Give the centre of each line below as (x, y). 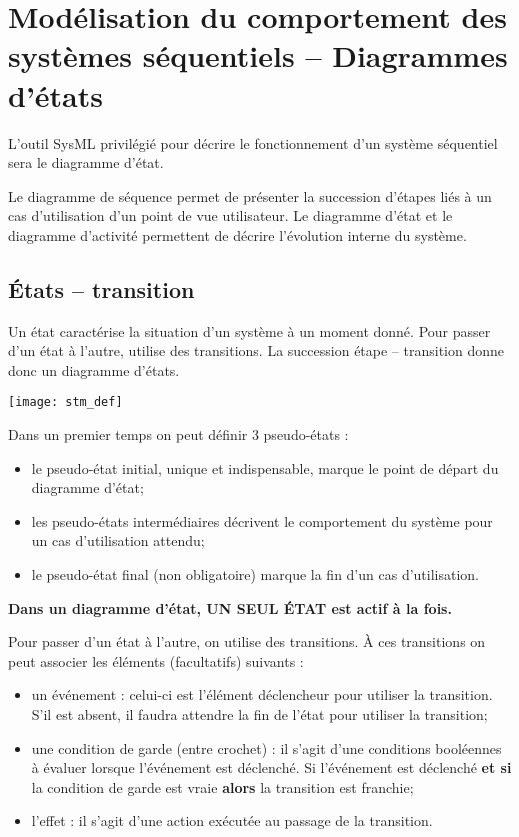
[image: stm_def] (65, 402)
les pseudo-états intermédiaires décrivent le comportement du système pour (262, 520)
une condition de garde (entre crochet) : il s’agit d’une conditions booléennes (266, 747)
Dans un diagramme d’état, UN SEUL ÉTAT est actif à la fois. (230, 607)
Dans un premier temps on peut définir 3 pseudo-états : (178, 434)
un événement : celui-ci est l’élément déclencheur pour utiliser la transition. (262, 694)
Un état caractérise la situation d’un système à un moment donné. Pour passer (249, 330)
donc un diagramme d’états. (94, 369)
